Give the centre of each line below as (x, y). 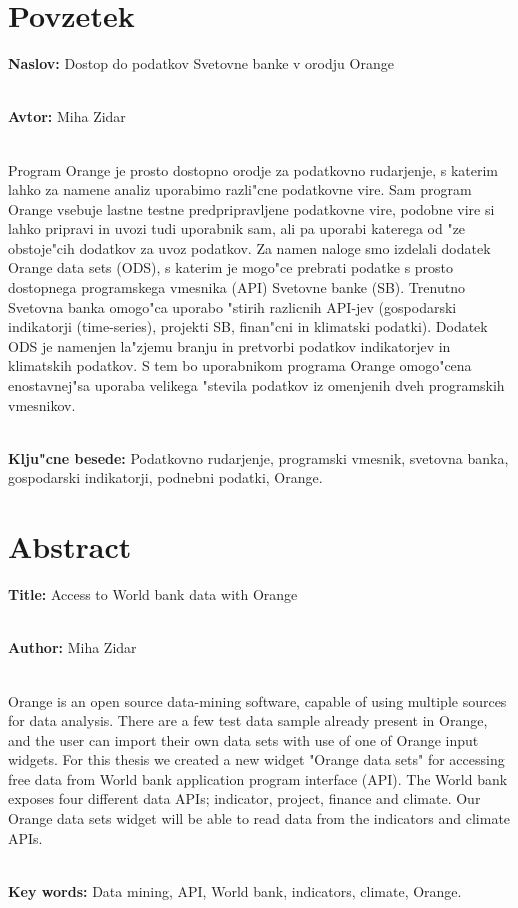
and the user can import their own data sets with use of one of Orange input (243, 739)
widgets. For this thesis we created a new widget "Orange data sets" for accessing (256, 759)
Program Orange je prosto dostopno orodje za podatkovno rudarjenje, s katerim (253, 169)
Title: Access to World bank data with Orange (153, 594)
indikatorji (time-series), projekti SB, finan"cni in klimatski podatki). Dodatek (248, 326)
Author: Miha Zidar (72, 647)
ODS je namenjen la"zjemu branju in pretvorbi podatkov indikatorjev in (229, 345)
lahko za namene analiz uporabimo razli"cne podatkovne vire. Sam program (240, 189)
